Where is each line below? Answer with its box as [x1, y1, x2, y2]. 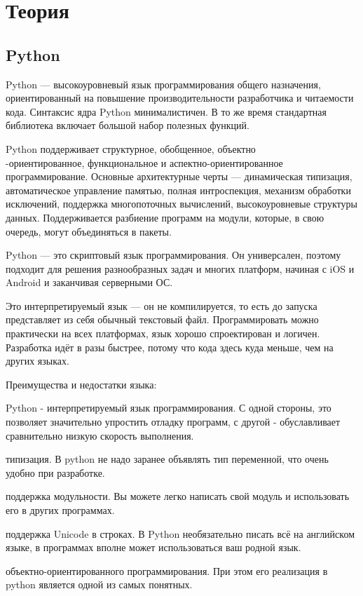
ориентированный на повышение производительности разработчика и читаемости [6, 90, 354, 105]
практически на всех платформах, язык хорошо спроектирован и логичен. [6, 326, 320, 341]
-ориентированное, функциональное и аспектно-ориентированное [6, 155, 283, 170]
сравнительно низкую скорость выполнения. [6, 428, 194, 442]
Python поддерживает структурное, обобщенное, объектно [6, 141, 256, 156]
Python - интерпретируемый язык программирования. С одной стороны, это [6, 400, 331, 415]
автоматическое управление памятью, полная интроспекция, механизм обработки [6, 182, 351, 197]
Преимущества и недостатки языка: [6, 377, 157, 391]
